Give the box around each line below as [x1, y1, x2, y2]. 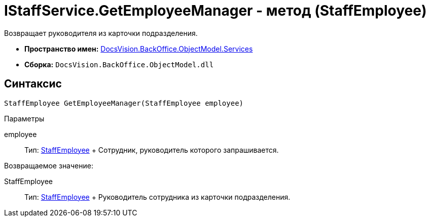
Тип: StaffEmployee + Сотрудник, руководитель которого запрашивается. [24, 145, 279, 154]
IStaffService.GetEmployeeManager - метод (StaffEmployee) [4, 2, 427, 19]
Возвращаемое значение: [4, 161, 93, 170]
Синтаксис [4, 77, 62, 91]
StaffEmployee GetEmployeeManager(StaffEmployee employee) [4, 99, 244, 107]
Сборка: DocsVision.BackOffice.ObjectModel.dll [24, 60, 214, 69]
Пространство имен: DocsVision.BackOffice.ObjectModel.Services [24, 44, 253, 53]
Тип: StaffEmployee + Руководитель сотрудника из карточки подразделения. [24, 192, 291, 201]
